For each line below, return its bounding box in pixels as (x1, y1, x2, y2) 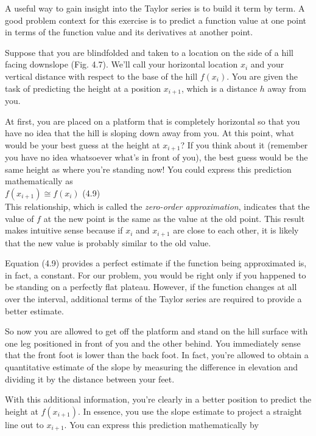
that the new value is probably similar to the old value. (5, 236, 211, 249)
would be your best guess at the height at (5, 138, 160, 151)
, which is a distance (181, 81, 258, 94)
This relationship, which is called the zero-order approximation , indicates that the (5, 200, 310, 213)
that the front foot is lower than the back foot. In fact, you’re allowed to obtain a (5, 348, 309, 361)
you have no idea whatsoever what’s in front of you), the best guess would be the (5, 151, 308, 164)
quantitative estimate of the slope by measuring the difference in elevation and (5, 361, 298, 373)
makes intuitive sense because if (5, 224, 123, 237)
